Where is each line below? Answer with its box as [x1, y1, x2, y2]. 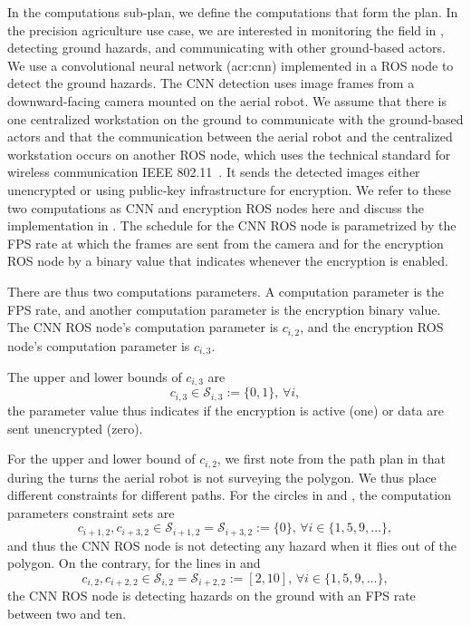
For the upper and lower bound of [7, 449, 196, 468]
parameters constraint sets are [7, 503, 175, 522]
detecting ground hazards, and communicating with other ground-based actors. [7, 38, 446, 57]
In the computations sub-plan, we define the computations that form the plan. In [7, 3, 458, 21]
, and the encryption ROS [300, 318, 444, 337]
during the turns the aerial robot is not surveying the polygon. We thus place [7, 467, 437, 486]
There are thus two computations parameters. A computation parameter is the [7, 281, 444, 300]
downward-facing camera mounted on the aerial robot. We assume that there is [7, 91, 447, 110]
